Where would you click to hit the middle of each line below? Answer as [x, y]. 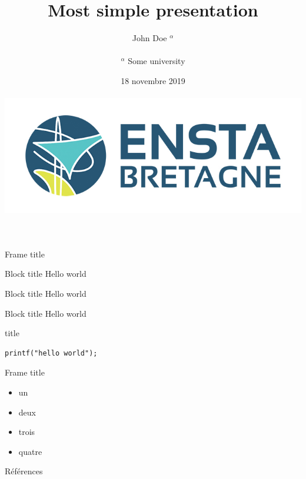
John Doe [149, 38]
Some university [157, 61]
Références [24, 471]
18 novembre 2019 [153, 80]
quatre [30, 451]
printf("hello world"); [51, 353]
